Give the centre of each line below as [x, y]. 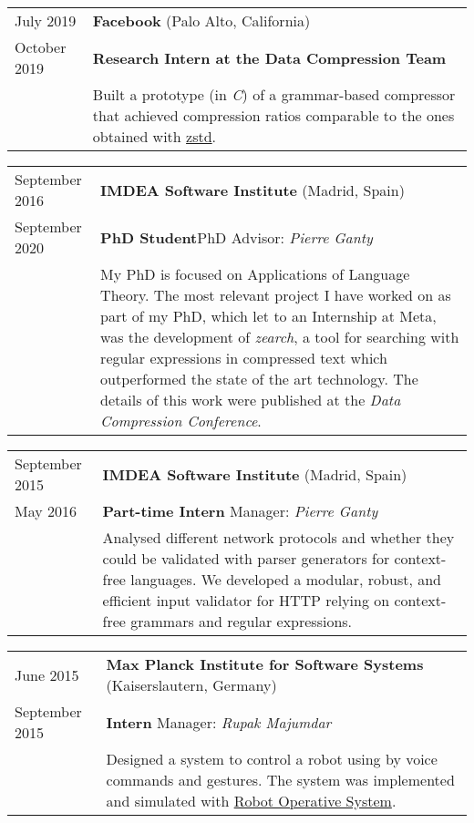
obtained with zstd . [155, 136]
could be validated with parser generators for [246, 558]
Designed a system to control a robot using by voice [272, 759]
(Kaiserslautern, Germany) [191, 685]
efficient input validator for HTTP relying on [246, 600]
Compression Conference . [181, 421]
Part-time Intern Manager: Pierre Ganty [240, 511]
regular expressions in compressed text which [244, 358]
